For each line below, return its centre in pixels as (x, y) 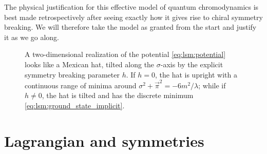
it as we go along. (32, 37)
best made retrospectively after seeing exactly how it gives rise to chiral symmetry (133, 17)
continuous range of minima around (81, 85)
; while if (212, 85)
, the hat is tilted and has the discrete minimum (118, 95)
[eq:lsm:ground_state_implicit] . (75, 105)
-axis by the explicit (192, 64)
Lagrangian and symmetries (104, 140)
